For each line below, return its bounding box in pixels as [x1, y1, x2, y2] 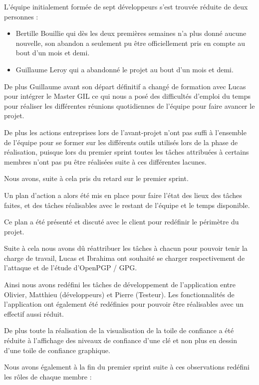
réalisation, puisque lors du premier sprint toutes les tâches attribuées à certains [4, 147, 249, 157]
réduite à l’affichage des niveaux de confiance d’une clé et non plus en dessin [4, 335, 237, 346]
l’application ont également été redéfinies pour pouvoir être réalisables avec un [4, 299, 244, 309]
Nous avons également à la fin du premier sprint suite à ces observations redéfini [4, 362, 250, 372]
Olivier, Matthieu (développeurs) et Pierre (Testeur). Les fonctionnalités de [4, 289, 235, 299]
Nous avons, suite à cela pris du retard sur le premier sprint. [4, 173, 189, 184]
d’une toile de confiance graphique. [4, 345, 110, 355]
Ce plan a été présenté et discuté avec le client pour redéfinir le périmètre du [4, 216, 239, 227]
